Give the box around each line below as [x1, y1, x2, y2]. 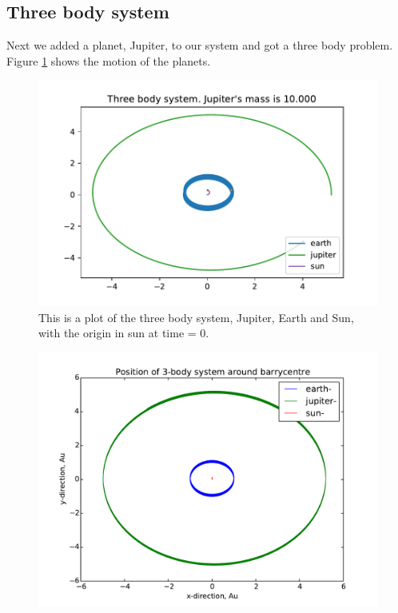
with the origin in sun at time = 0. [38, 324, 209, 341]
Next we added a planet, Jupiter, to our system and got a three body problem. [6, 37, 393, 54]
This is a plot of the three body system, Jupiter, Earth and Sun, [38, 308, 354, 325]
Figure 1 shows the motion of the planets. [6, 52, 211, 69]
